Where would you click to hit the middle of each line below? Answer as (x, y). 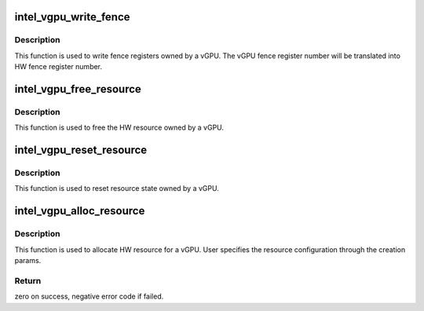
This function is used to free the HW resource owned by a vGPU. (119, 128)
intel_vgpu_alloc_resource (80, 211)
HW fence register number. (58, 67)
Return (28, 280)
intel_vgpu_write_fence (72, 17)
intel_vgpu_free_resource (78, 89)
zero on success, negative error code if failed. (89, 296)
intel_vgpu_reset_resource (81, 150)
